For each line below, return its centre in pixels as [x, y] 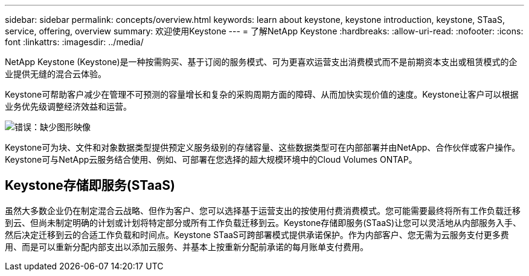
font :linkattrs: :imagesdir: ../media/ [74, 42]
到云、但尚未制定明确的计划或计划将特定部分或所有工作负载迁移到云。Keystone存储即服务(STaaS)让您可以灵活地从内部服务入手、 [263, 222]
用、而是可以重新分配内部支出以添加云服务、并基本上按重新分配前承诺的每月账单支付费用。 [187, 246]
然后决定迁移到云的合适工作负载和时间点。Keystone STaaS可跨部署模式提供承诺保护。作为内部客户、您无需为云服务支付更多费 [257, 234]
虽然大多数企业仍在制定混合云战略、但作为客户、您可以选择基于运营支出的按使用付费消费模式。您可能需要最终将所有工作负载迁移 [263, 210]
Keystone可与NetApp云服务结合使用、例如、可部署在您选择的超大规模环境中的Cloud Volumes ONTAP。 [211, 159]
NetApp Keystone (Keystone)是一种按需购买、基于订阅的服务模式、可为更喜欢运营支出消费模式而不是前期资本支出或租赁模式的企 [261, 62]
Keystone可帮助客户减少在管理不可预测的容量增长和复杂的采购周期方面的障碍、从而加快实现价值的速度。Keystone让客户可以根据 [262, 94]
